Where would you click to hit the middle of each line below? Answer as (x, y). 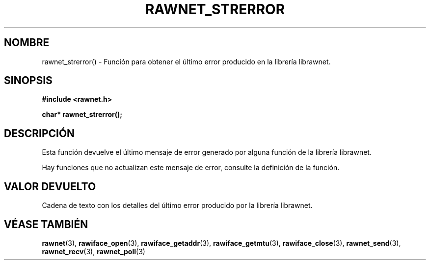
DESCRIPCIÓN (40, 133)
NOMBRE (27, 43)
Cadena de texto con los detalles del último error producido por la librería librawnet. (177, 205)
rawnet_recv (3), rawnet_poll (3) (94, 251)
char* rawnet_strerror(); (82, 115)
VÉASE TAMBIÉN (46, 224)
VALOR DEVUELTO (50, 186)
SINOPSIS (28, 81)
